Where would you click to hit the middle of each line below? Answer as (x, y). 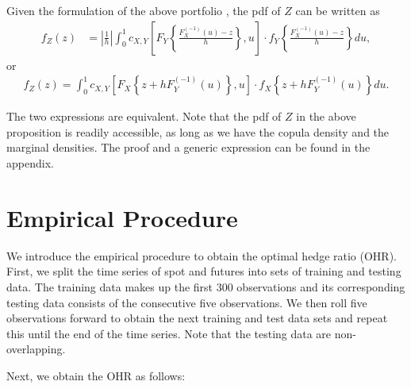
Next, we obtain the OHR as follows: (96, 375)
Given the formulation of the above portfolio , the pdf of (144, 10)
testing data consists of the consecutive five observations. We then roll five (187, 302)
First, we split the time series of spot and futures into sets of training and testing (204, 271)
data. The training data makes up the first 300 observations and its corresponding (206, 286)
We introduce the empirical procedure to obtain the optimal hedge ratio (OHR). (202, 255)
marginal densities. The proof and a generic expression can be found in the (188, 147)
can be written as (338, 10)
